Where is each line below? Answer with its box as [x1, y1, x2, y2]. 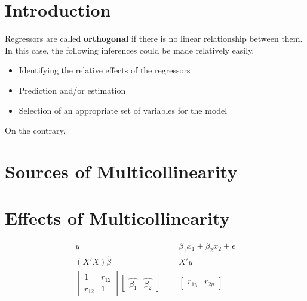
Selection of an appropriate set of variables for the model [19, 104, 228, 116]
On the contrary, [5, 124, 66, 136]
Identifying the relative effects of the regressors [19, 64, 191, 76]
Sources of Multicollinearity [5, 159, 238, 183]
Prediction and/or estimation [19, 83, 126, 96]
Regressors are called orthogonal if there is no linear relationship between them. [5, 32, 303, 45]
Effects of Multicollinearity [5, 206, 230, 230]
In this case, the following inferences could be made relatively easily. [5, 44, 254, 56]
